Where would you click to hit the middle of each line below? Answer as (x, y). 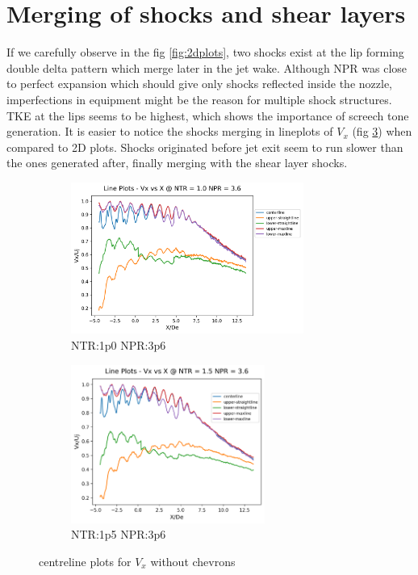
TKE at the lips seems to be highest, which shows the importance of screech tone (208, 115)
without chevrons (193, 561)
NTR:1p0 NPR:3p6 (119, 345)
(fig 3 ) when (382, 131)
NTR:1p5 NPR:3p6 (119, 534)
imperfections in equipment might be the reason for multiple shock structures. (199, 99)
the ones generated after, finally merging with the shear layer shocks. (177, 163)
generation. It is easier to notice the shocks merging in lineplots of (170, 131)
